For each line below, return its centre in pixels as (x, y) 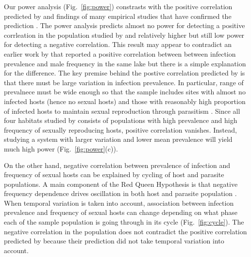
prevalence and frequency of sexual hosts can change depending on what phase (121, 212)
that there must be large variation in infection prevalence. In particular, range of (124, 82)
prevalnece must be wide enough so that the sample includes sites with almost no (125, 92)
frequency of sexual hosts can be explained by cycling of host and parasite (114, 174)
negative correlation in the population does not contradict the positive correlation (125, 231)
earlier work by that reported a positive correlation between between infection (120, 53)
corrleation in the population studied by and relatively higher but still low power (124, 35)
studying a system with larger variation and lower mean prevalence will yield (118, 139)
